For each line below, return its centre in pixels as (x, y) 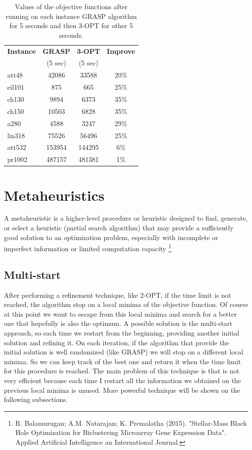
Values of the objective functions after (71, 6)
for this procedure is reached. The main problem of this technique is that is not (122, 371)
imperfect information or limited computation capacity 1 (88, 248)
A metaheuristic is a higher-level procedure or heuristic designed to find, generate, (126, 218)
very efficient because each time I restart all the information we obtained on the (123, 380)
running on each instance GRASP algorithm (71, 16)
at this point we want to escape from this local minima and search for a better (120, 313)
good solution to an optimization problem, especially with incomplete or (111, 237)
